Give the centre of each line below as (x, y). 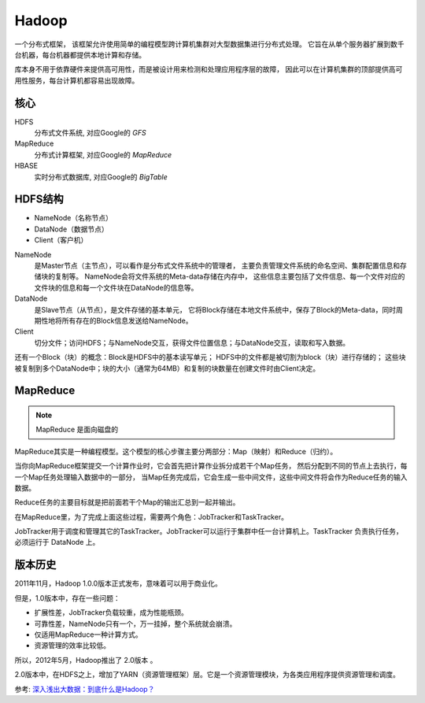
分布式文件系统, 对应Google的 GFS (90, 133)
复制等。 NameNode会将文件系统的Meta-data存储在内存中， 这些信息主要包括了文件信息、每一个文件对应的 (230, 276)
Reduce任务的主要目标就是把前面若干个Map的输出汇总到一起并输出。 (127, 502)
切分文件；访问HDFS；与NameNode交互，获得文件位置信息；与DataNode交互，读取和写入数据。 (192, 342)
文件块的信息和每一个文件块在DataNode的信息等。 (116, 287)
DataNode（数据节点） (72, 229)
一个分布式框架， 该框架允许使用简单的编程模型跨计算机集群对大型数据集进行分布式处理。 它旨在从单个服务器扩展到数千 (209, 44)
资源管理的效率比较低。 (72, 646)
